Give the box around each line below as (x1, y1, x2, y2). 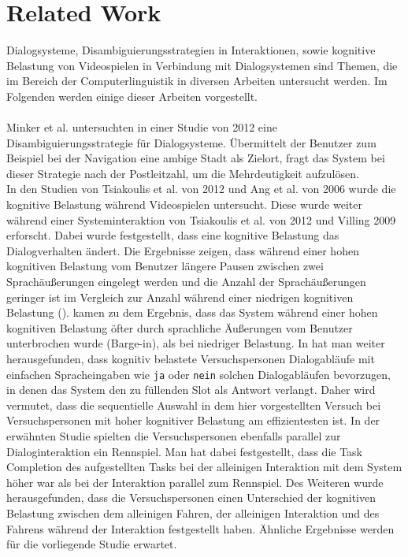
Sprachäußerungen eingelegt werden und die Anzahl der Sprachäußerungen (6, 273, 366, 290)
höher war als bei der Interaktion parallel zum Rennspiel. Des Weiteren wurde (6, 473, 384, 490)
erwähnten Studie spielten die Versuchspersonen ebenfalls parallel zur (6, 428, 341, 444)
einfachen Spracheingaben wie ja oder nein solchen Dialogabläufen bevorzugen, (6, 366, 391, 382)
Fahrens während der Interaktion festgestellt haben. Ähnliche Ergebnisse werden (6, 520, 395, 537)
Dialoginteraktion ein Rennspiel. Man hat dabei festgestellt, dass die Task (6, 443, 363, 459)
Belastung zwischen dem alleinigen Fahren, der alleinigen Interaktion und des (6, 505, 380, 521)
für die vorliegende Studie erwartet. (6, 536, 177, 552)
